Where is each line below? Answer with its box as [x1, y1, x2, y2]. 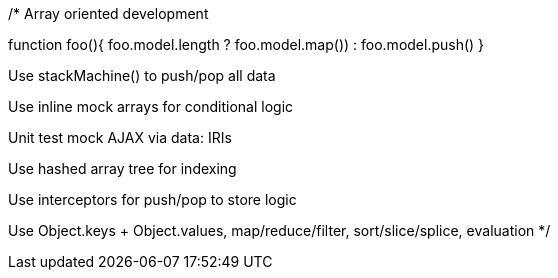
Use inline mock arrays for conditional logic [8, 98, 294, 115]
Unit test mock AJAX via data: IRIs [8, 129, 232, 146]
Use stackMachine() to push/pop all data [8, 67, 276, 84]
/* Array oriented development [8, 5, 209, 22]
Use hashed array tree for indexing [8, 160, 237, 177]
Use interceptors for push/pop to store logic [8, 191, 297, 208]
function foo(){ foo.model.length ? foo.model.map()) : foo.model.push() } [8, 36, 485, 53]
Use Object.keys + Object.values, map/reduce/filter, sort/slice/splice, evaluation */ [8, 222, 551, 239]
